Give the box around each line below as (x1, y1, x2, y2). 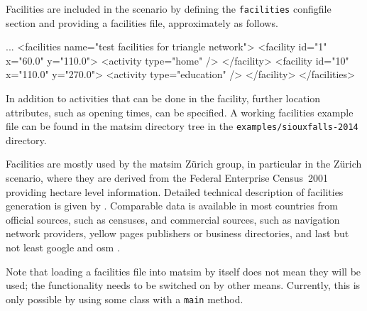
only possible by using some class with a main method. (6, 291, 243, 306)
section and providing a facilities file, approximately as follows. (6, 15, 278, 30)
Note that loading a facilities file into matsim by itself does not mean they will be (6, 263, 361, 278)
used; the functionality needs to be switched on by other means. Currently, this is (6, 278, 361, 293)
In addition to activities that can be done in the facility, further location (6, 91, 321, 106)
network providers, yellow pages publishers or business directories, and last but (6, 226, 349, 241)
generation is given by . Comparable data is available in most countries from (6, 198, 338, 213)
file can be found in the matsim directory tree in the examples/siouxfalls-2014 (6, 119, 358, 133)
